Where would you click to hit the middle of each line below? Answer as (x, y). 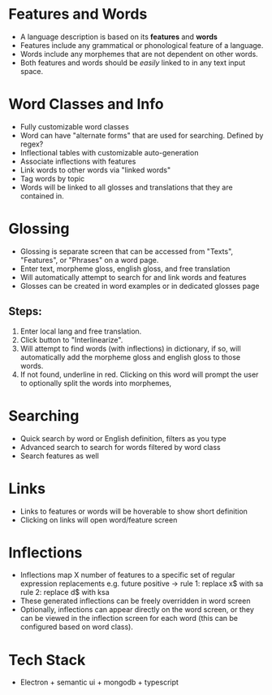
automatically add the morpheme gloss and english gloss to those (130, 357)
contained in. (42, 195)
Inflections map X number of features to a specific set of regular (127, 575)
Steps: (25, 311)
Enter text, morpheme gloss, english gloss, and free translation (125, 269)
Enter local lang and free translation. (81, 331)
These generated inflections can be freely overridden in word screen (135, 601)
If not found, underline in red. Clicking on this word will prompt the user (139, 374)
